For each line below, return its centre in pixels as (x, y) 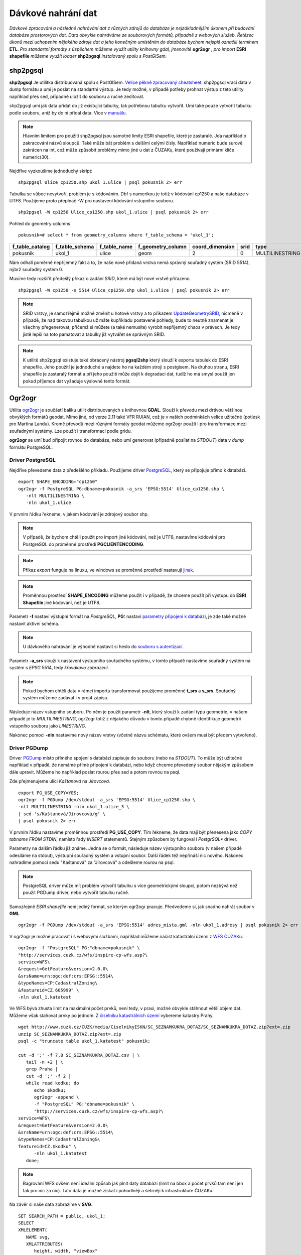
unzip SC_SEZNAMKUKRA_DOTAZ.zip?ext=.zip (70, 1034)
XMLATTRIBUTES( (45, 1244)
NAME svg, (38, 1237)
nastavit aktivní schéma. (34, 623)
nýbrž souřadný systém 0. (36, 270)
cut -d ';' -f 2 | (48, 1076)
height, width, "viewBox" (66, 1251)
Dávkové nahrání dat (53, 13)
